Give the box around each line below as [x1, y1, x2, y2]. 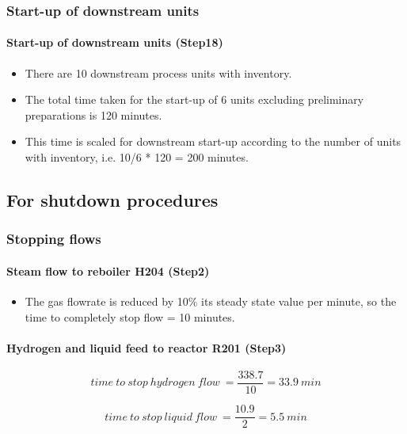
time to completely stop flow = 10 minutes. [25, 308, 235, 325]
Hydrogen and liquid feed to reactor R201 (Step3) [6, 339, 287, 356]
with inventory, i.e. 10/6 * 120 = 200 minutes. [25, 149, 249, 166]
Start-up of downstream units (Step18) [6, 34, 223, 51]
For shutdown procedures [6, 188, 219, 211]
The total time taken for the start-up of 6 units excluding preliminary [25, 91, 364, 108]
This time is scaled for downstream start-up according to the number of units [25, 133, 401, 150]
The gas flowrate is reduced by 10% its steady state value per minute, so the [25, 293, 397, 310]
